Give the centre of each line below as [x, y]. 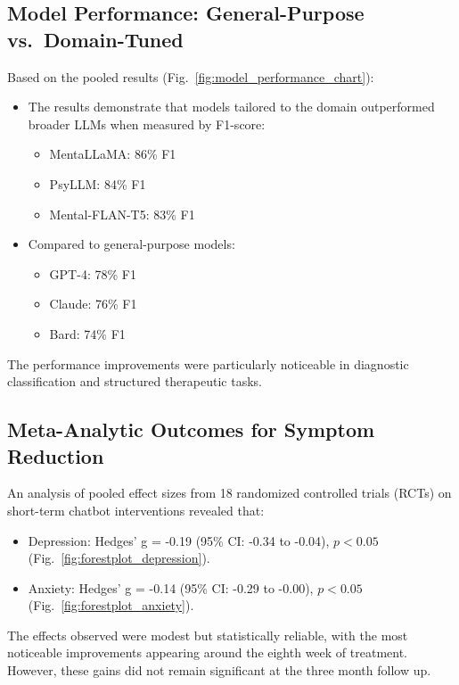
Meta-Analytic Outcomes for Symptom [191, 429]
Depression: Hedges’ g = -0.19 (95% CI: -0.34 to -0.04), [179, 540]
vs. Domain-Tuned [95, 39]
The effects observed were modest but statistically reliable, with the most [208, 635]
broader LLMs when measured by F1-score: [147, 124]
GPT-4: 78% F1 [93, 273]
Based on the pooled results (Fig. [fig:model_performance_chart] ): [191, 76]
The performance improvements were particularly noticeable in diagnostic [208, 363]
